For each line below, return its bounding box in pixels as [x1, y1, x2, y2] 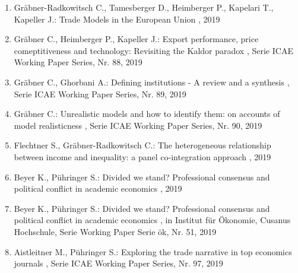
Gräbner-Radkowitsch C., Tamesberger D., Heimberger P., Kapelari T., [14, 1, 274, 13]
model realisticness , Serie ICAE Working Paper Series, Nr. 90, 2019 [14, 119, 262, 131]
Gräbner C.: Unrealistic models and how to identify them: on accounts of [14, 107, 280, 120]
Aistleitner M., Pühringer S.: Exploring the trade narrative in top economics [14, 245, 292, 258]
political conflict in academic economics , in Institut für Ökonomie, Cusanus [14, 214, 291, 226]
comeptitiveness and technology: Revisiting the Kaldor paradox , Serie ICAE [14, 44, 293, 56]
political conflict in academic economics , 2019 [14, 182, 182, 195]
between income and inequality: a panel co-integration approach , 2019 [14, 150, 271, 163]
